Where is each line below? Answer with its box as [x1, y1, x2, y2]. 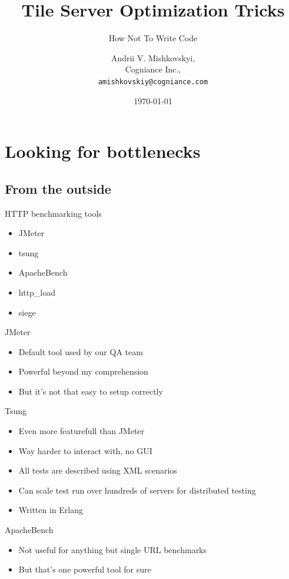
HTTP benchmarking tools [5, 207, 102, 219]
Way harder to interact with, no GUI [18, 444, 152, 456]
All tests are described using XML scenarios [18, 464, 177, 477]
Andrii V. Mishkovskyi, [111, 51, 195, 64]
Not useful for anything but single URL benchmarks [18, 543, 207, 555]
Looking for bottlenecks [5, 139, 201, 163]
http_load [18, 286, 56, 298]
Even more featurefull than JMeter [18, 425, 145, 437]
